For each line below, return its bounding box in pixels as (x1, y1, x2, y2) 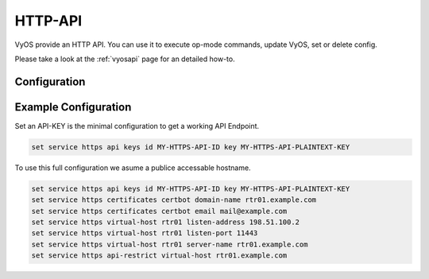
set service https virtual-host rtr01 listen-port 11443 (31, 229, 258, 238)
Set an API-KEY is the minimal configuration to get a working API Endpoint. (14, 121, 260, 130)
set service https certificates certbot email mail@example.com (31, 207, 288, 215)
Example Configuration (14, 100, 132, 114)
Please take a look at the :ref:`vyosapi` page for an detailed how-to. (14, 54, 235, 64)
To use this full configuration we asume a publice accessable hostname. (14, 163, 251, 172)
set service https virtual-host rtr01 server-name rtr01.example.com (31, 239, 308, 249)
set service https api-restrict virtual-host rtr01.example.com (31, 251, 288, 260)
